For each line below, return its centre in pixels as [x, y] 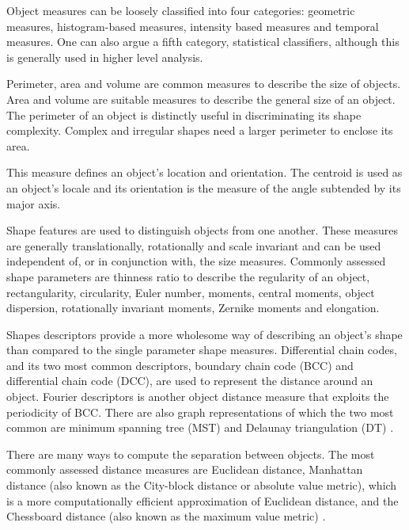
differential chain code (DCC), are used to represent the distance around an [190, 381]
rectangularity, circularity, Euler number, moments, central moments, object [191, 292]
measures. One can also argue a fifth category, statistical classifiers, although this [203, 42]
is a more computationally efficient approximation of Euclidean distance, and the [203, 500]
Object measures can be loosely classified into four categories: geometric [181, 10]
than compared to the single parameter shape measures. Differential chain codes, [202, 350]
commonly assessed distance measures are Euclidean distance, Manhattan [185, 469]
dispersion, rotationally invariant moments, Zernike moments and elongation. [193, 308]
